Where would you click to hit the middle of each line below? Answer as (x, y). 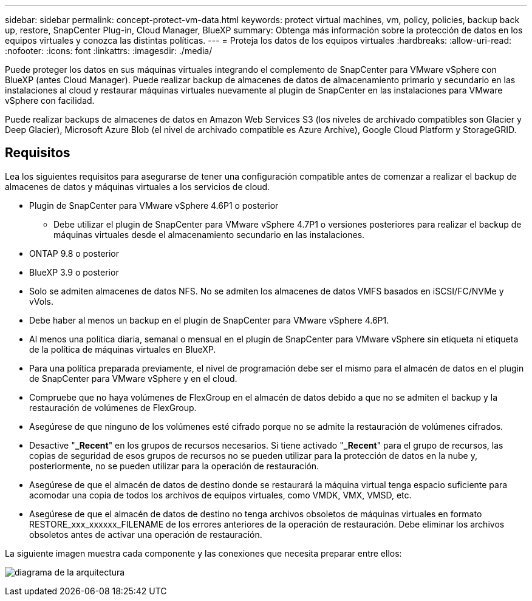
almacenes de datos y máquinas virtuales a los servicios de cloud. (138, 186)
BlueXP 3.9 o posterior (74, 272)
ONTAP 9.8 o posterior (74, 253)
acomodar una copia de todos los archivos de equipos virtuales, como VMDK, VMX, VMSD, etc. (220, 495)
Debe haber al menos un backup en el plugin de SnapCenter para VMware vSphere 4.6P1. (209, 320)
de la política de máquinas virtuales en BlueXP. (123, 349)
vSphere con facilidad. (50, 100)
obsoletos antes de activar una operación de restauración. (146, 534)
